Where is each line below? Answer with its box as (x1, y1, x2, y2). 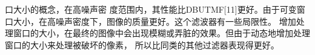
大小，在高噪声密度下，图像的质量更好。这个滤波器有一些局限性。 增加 (13, 15, 296, 27)
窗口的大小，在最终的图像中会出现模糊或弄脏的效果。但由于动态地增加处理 (13, 27, 310, 39)
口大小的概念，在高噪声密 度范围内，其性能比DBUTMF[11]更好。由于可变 (5, 3, 297, 15)
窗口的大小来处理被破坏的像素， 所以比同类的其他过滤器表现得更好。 (5, 38, 279, 51)
